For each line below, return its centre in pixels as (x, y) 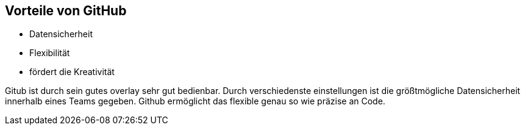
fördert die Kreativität (72, 72)
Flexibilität (50, 53)
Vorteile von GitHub (66, 11)
